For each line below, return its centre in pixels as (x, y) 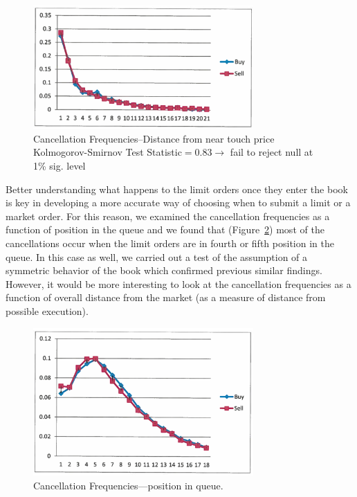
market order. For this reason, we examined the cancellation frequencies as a (168, 216)
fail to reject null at (272, 152)
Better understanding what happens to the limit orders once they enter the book (177, 189)
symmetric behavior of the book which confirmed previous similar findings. (164, 270)
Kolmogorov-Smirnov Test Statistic (108, 152)
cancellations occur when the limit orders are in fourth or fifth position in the (170, 243)
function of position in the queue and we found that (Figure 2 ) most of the (165, 229)
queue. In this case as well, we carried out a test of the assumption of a (157, 256)
